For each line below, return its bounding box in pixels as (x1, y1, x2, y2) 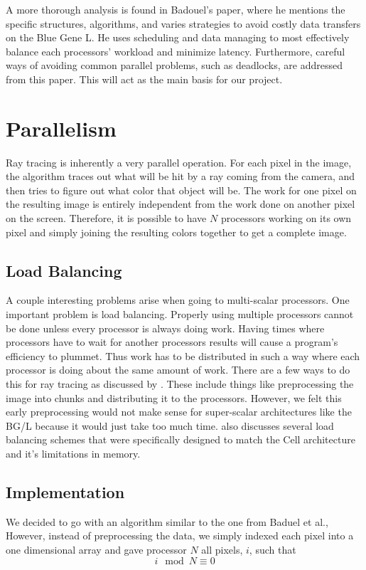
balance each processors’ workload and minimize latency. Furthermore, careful (6, 43, 345, 58)
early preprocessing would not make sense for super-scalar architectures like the (6, 404, 352, 419)
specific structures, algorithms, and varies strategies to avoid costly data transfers (6, 16, 361, 31)
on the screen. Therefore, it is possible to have (6, 211, 207, 226)
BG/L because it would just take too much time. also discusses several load (6, 418, 334, 433)
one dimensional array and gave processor (6, 542, 187, 556)
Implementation (6, 480, 125, 502)
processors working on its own (220, 211, 352, 226)
